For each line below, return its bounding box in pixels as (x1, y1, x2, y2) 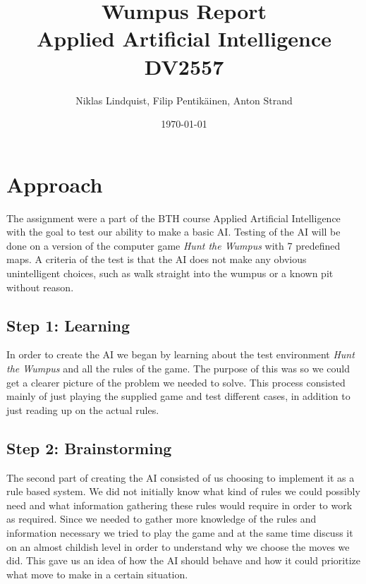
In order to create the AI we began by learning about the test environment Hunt (6, 347, 355, 362)
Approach (6, 169, 103, 198)
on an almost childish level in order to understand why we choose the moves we (6, 539, 350, 554)
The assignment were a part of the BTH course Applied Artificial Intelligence (6, 210, 341, 225)
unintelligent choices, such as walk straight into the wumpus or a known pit (6, 266, 334, 280)
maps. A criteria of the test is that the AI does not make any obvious (6, 252, 307, 267)
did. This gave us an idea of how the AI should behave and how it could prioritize (6, 553, 360, 568)
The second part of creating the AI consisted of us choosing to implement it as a (6, 470, 355, 485)
